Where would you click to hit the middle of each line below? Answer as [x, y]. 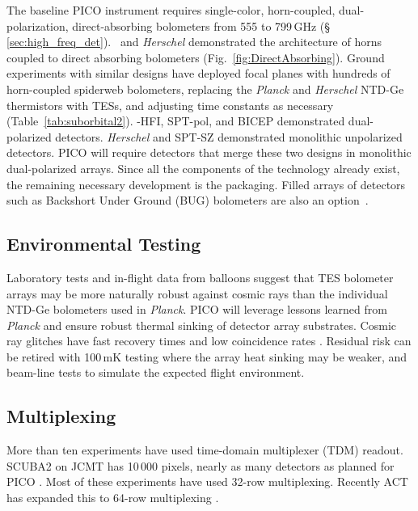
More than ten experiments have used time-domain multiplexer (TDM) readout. [205, 450]
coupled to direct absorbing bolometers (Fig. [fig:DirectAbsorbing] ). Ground [196, 57]
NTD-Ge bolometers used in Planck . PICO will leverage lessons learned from [197, 309]
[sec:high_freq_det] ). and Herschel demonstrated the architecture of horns [194, 42]
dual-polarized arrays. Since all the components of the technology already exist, [203, 168]
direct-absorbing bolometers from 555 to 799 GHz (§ [201, 25]
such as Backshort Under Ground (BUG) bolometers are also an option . [188, 200]
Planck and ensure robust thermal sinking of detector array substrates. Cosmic [202, 325]
